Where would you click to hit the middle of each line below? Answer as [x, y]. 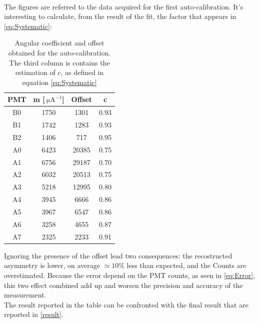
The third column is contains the [59, 62]
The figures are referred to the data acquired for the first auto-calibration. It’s [124, 6]
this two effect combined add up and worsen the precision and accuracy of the [123, 285]
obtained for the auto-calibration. [59, 52]
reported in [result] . [34, 314]
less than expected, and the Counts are [186, 265]
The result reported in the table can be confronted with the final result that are [126, 304]
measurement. [25, 295]
